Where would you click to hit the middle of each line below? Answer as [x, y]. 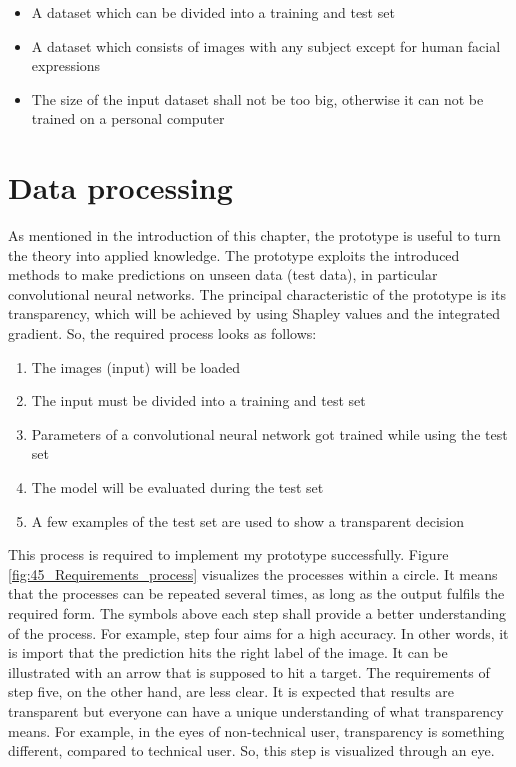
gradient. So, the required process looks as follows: [162, 333]
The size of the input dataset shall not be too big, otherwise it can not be [257, 98]
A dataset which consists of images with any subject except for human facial [266, 45]
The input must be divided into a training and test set [198, 400]
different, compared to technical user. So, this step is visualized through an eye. [251, 750]
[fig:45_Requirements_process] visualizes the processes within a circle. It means [253, 573]
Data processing [120, 187]
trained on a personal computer [128, 118]
